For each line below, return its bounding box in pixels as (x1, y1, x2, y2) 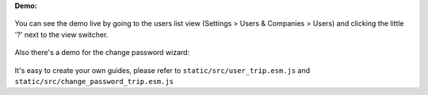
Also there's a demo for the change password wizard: (14, 48, 190, 57)
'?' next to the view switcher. (14, 30, 109, 39)
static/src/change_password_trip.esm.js (14, 77, 174, 86)
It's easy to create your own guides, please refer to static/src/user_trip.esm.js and (14, 65, 311, 75)
